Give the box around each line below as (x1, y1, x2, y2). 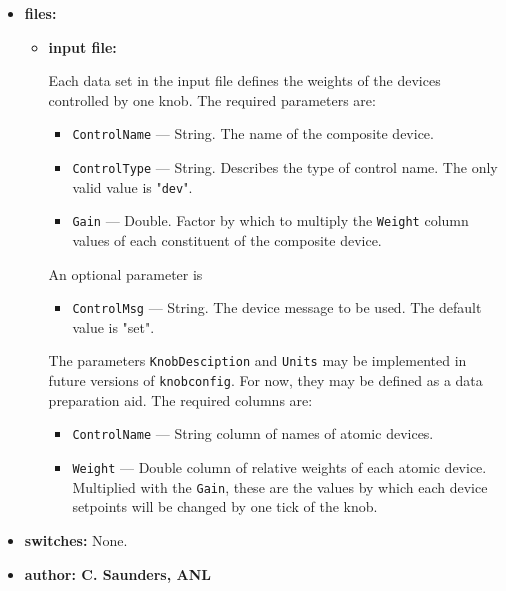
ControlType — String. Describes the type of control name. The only (72, 157, 498, 178)
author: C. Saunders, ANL (24, 563, 212, 584)
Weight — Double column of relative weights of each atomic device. (72, 457, 487, 477)
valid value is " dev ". (72, 176, 193, 197)
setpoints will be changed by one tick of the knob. (72, 496, 378, 517)
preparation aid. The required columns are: (48, 389, 313, 410)
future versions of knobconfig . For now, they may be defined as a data (48, 370, 483, 391)
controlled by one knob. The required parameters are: (48, 89, 376, 110)
